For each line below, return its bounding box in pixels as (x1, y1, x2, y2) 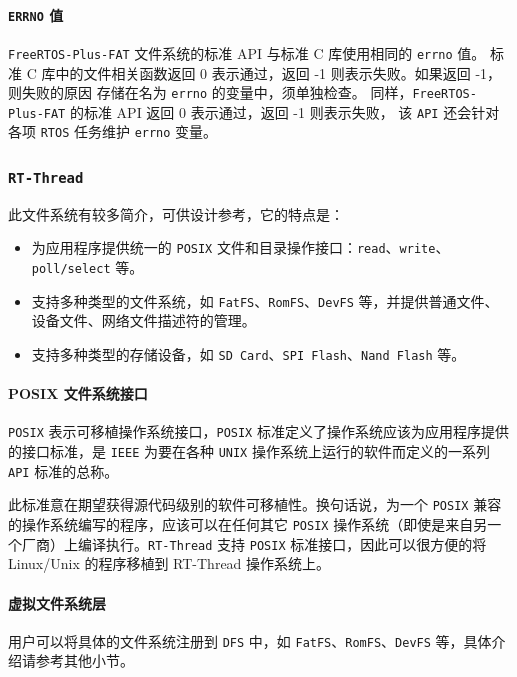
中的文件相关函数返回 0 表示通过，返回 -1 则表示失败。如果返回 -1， (55, 62, 502, 83)
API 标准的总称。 (8, 460, 119, 481)
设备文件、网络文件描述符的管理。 (31, 310, 256, 331)
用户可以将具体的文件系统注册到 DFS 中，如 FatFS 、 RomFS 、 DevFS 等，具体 (8, 630, 492, 651)
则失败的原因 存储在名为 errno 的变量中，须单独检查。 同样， (8, 82, 413, 103)
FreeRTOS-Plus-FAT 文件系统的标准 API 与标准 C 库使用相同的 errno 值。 (8, 42, 486, 63)
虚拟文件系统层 (8, 592, 106, 613)
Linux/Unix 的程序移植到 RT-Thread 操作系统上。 (8, 553, 331, 574)
